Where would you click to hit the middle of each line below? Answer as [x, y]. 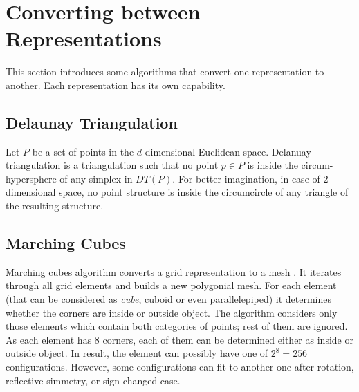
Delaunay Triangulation [92, 122]
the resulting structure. [55, 206]
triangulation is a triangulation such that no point [112, 165]
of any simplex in [96, 178]
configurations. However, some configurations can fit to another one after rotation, [180, 367]
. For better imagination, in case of [246, 178]
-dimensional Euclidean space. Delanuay [227, 151]
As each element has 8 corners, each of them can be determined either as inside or [179, 339]
